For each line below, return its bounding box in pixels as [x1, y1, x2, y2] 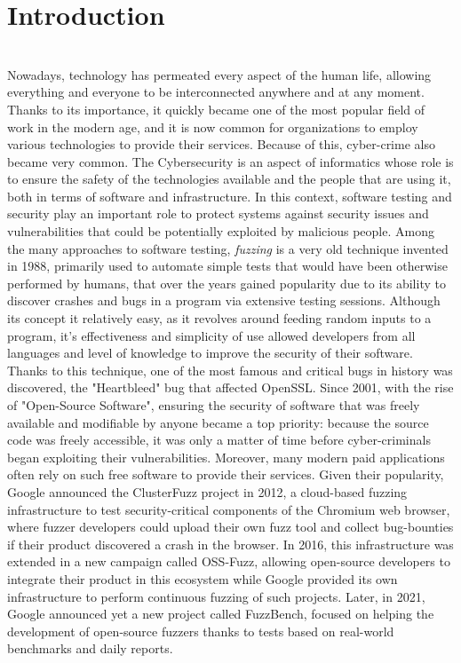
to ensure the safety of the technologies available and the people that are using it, [7, 170, 451, 188]
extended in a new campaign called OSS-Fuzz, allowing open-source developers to [7, 552, 450, 571]
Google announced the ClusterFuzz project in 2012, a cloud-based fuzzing [7, 482, 408, 501]
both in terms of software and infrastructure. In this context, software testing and [7, 186, 452, 205]
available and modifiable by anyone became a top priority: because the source [7, 413, 429, 431]
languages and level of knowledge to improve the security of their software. [7, 343, 413, 362]
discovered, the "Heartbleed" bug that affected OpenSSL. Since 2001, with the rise [7, 378, 454, 397]
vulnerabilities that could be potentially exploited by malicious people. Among [7, 222, 434, 241]
